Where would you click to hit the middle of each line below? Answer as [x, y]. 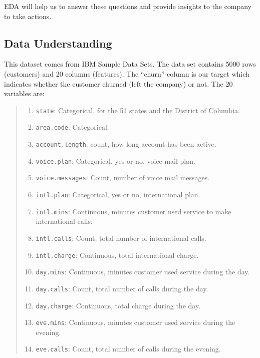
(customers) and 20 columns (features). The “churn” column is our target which [127, 73]
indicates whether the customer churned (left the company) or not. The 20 [118, 83]
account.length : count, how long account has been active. [126, 144]
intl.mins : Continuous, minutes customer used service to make [134, 211]
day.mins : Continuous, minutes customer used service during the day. [143, 272]
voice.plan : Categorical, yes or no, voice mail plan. [115, 160]
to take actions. [28, 16]
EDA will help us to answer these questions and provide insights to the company [128, 6]
